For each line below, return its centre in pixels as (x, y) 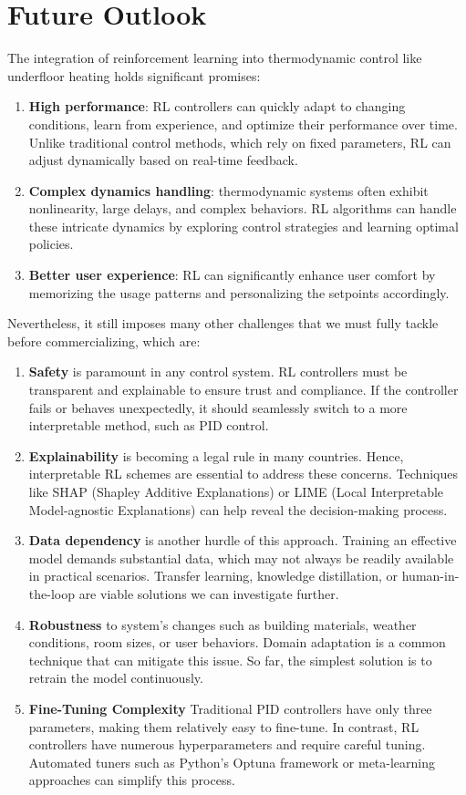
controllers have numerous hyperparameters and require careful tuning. (227, 744)
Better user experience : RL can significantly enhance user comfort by (232, 275)
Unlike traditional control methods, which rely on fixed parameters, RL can (240, 142)
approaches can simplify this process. (132, 780)
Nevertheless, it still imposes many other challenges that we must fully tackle (223, 323)
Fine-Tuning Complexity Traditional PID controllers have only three (230, 708)
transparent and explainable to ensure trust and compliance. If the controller (243, 390)
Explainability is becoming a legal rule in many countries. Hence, (216, 455)
